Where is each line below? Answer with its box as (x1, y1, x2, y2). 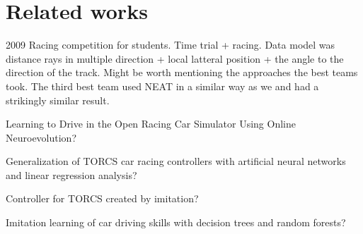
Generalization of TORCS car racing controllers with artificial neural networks (6, 154, 346, 168)
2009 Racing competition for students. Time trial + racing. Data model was (6, 37, 335, 52)
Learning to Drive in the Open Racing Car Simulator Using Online (6, 116, 296, 131)
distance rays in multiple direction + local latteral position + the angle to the (6, 51, 344, 66)
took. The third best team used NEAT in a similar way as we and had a (6, 78, 319, 93)
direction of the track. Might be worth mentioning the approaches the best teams (6, 65, 358, 80)
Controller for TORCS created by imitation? (6, 191, 199, 206)
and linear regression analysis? (6, 167, 137, 182)
